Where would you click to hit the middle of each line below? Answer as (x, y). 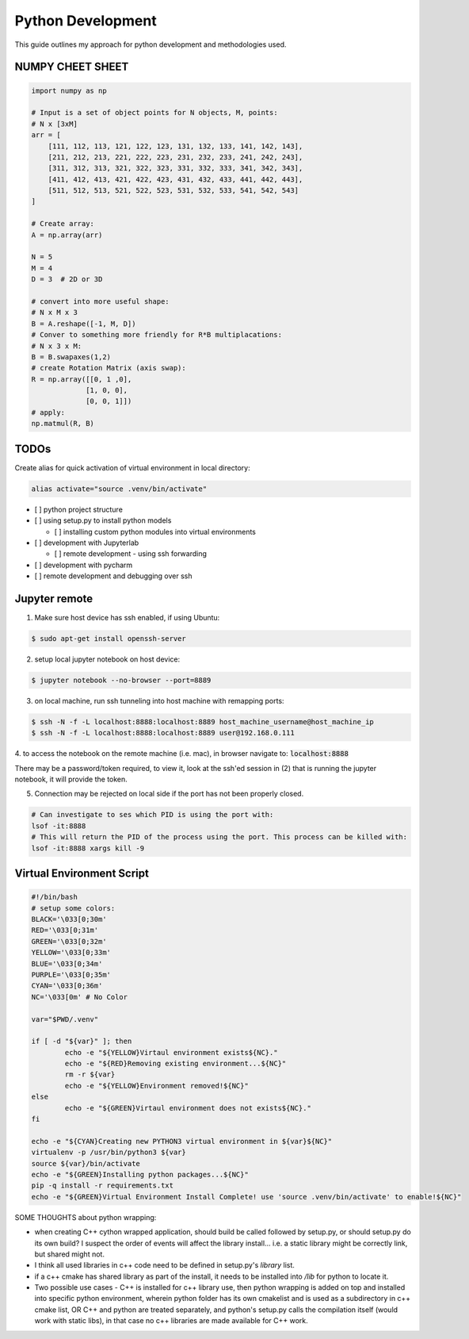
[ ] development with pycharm (84, 565)
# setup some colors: (73, 908)
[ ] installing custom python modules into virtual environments (155, 531)
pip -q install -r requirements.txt (103, 1186)
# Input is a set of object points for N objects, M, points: (154, 113)
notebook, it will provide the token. (71, 779)
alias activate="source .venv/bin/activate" (119, 489)
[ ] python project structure (78, 509)
